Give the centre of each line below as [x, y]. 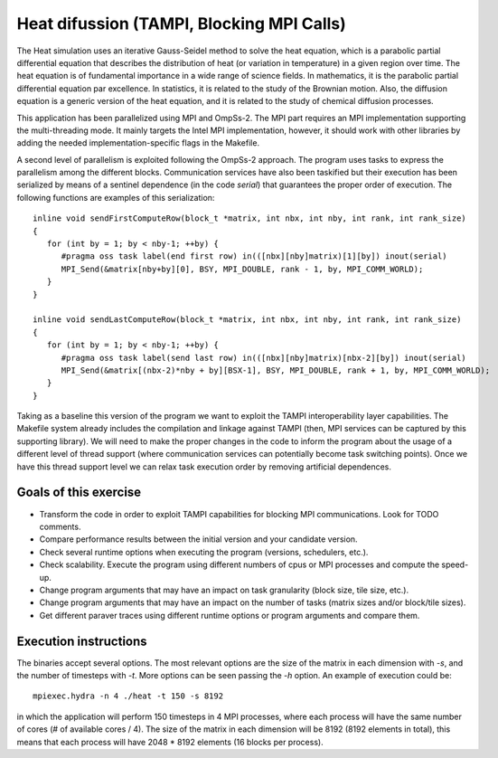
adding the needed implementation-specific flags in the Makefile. [138, 143]
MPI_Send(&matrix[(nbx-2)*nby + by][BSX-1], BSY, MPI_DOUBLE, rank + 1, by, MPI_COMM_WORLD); [276, 370]
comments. [60, 526]
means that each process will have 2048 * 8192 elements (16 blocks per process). [170, 742]
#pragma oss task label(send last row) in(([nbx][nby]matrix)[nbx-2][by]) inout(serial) [264, 358]
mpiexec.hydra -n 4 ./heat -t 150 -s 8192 [128, 696]
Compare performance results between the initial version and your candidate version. [198, 539]
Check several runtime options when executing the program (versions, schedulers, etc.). [204, 552]
